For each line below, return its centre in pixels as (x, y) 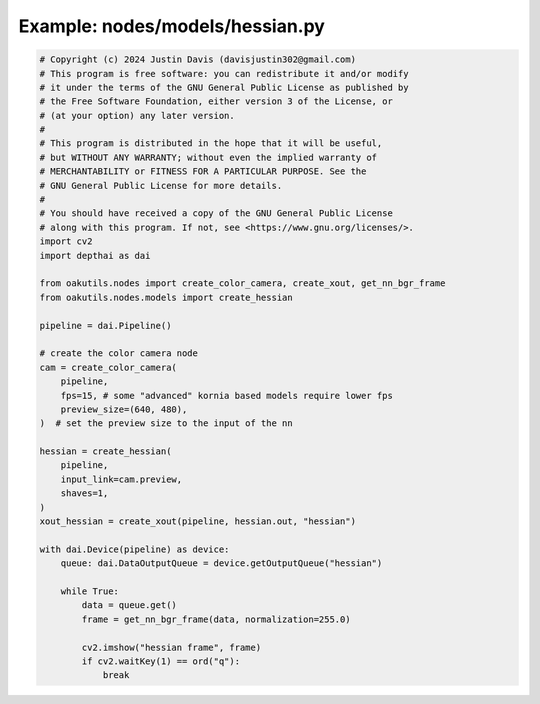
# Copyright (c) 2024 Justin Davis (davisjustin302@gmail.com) (198, 59)
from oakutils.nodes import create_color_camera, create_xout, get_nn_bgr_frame (242, 283)
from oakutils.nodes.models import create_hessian (166, 297)
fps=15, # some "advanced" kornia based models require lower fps (227, 395)
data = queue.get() (129, 605)
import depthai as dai (95, 255)
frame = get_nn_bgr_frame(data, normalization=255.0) (216, 619)
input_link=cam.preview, (121, 479)
